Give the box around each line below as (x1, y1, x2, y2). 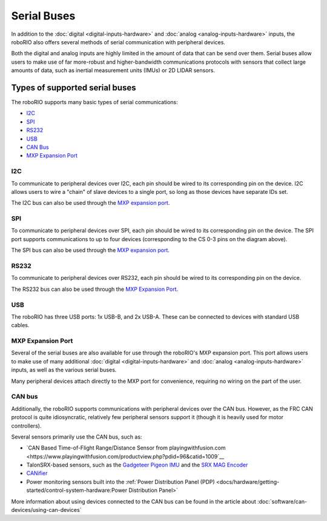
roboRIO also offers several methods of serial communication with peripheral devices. (11, 38, 225, 45)
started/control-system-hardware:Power (26, 486, 128, 494)
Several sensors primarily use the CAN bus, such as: (11, 433, 142, 440)
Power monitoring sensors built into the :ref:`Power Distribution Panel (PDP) (26, 478, 215, 485)
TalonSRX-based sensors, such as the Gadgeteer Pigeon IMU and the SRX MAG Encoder (26, 461, 248, 469)
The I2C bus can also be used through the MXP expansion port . (11, 199, 170, 207)
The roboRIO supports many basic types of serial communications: (11, 99, 178, 106)
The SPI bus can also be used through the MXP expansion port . (11, 247, 170, 254)
